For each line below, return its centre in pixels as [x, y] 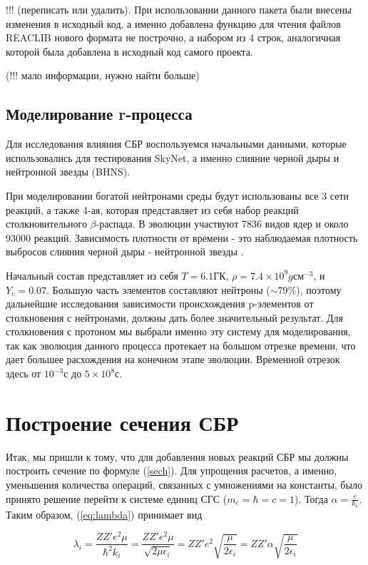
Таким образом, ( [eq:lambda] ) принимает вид [104, 514]
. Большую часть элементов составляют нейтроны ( [158, 289]
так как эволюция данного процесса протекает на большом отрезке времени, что [181, 345]
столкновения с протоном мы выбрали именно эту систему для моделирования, [178, 331]
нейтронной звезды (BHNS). [68, 172]
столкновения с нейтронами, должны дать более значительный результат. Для [174, 317]
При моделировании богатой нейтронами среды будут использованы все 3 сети [178, 195]
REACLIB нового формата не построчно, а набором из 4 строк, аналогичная [173, 37]
